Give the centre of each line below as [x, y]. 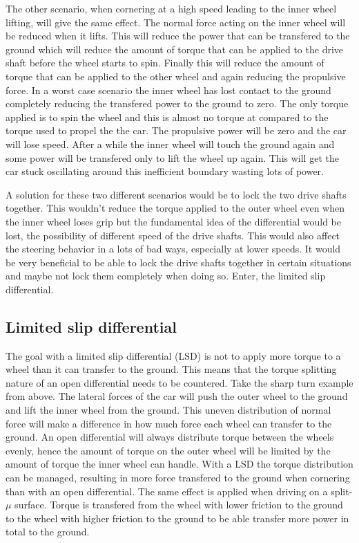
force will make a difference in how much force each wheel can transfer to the [169, 423]
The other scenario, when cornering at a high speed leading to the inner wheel [171, 8]
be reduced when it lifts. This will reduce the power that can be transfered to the [178, 36]
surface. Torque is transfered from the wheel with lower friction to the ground [179, 505]
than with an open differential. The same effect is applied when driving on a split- [179, 491]
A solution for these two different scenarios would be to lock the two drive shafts [176, 194]
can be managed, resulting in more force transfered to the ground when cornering [178, 478]
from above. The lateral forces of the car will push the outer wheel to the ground [177, 396]
